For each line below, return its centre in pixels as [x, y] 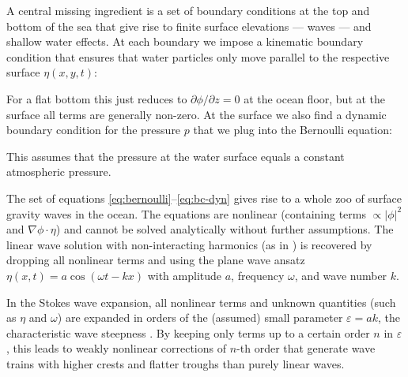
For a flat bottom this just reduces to [97, 98]
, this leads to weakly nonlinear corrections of [117, 348]
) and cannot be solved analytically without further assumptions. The [225, 229]
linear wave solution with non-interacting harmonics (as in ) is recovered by [189, 244]
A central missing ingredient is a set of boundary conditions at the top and [188, 10]
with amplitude [184, 275]
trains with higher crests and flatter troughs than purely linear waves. [176, 363]
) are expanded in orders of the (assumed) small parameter [200, 317]
